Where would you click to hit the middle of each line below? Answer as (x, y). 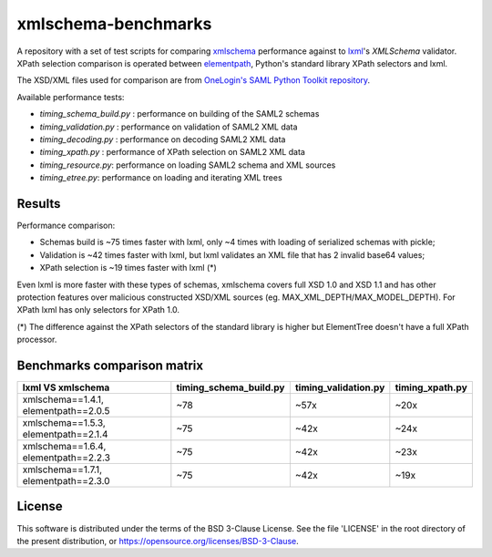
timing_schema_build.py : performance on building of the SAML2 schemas (179, 114)
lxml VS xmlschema (66, 387)
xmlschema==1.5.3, (64, 423)
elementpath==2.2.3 (67, 458)
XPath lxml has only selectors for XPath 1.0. (98, 310)
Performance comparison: (66, 225)
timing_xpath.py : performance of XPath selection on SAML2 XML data (172, 152)
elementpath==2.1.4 (65, 434)
